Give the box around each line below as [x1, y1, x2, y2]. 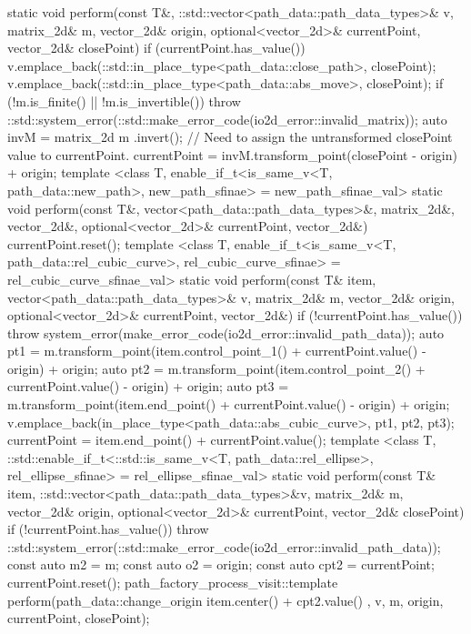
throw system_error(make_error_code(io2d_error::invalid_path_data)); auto [7, 323, 445, 342]
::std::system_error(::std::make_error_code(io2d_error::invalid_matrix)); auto [7, 109, 447, 128]
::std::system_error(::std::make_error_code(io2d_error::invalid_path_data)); [7, 537, 441, 556]
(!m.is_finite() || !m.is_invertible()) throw [7, 91, 241, 110]
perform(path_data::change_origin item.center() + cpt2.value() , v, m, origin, [7, 590, 444, 609]
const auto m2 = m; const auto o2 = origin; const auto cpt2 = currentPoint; [7, 555, 435, 574]
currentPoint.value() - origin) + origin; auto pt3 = [7, 377, 289, 396]
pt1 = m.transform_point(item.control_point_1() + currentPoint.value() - [7, 341, 426, 360]
